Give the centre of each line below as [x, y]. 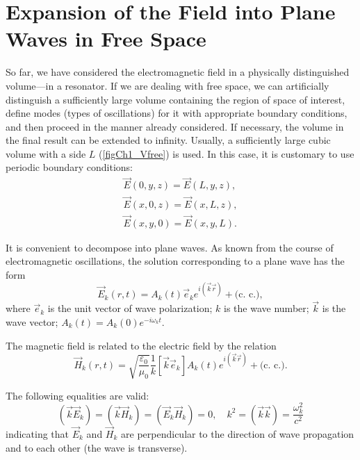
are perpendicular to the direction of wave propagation [238, 434]
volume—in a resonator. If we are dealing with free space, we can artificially [167, 85]
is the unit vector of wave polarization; [130, 308]
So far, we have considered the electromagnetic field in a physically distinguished [178, 72]
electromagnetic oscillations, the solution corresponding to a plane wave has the [175, 261]
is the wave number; [267, 308]
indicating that [38, 434]
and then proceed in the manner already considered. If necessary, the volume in [175, 126]
